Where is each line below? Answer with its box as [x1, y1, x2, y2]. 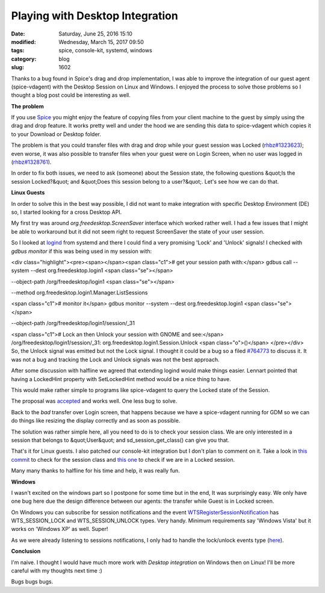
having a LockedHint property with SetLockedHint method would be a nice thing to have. [11, 375, 231, 382]
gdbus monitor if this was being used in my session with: [11, 247, 152, 255]
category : [11, 55, 37, 63]
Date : [11, 30, 25, 37]
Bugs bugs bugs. [11, 578, 54, 585]
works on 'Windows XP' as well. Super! [11, 526, 108, 533]
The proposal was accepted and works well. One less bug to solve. [11, 397, 178, 405]
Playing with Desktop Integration [11, 9, 179, 22]
